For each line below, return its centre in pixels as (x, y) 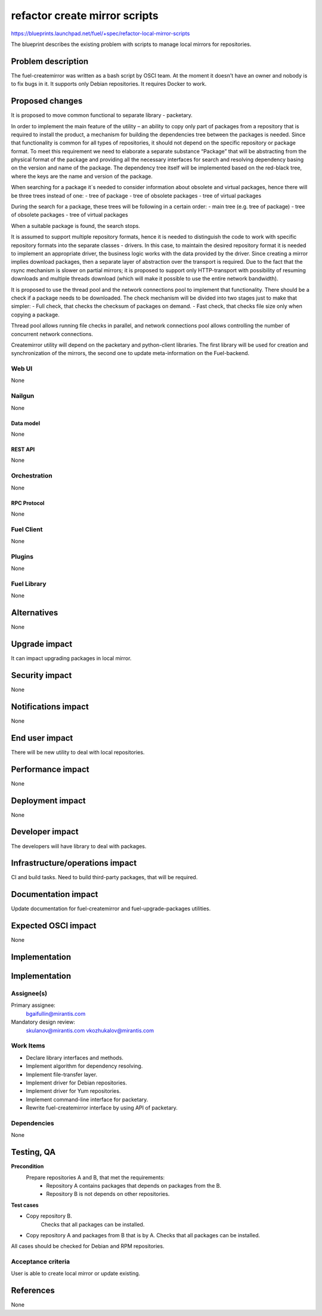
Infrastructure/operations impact (74, 863)
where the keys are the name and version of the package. (82, 176)
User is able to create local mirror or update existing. (75, 1274)
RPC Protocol (28, 503)
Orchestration (32, 476)
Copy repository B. (49, 1216)
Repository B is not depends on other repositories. (108, 1194)
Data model (26, 423)
